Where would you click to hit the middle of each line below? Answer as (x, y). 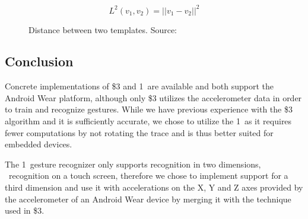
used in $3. (25, 210)
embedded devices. (39, 144)
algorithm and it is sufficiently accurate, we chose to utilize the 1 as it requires (148, 121)
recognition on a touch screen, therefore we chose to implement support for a (148, 175)
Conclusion (39, 61)
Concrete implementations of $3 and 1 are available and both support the (139, 86)
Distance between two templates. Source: (103, 29)
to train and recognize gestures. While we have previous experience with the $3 (149, 109)
